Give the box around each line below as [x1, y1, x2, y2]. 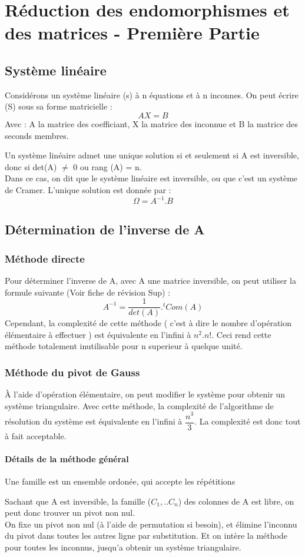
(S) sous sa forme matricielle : [5, 100, 112, 112]
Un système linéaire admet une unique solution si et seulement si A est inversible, [5, 149, 299, 161]
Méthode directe [5, 251, 85, 266]
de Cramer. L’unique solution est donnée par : [5, 183, 171, 195]
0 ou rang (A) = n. [73, 160, 142, 173]
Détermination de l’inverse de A [5, 220, 205, 238]
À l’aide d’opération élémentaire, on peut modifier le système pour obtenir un [5, 388, 285, 400]
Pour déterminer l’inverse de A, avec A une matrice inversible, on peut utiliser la [5, 274, 296, 287]
